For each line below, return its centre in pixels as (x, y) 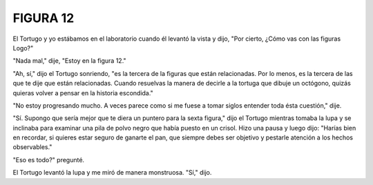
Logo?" (23, 48)
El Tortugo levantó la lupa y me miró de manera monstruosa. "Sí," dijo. (112, 173)
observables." (32, 147)
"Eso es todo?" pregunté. (49, 159)
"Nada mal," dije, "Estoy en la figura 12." (70, 61)
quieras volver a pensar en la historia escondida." (83, 92)
